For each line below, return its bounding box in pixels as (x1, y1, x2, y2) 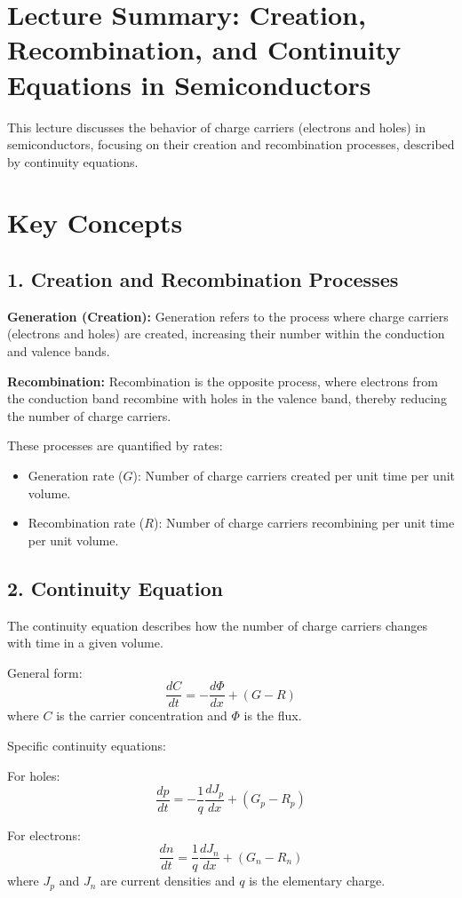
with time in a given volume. (7, 633, 163, 652)
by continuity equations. (7, 152, 139, 171)
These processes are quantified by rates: (7, 436, 223, 455)
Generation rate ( (28, 466, 123, 485)
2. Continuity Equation (7, 574, 223, 601)
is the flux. (243, 706, 302, 725)
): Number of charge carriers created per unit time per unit (132, 466, 456, 485)
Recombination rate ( (28, 513, 145, 532)
